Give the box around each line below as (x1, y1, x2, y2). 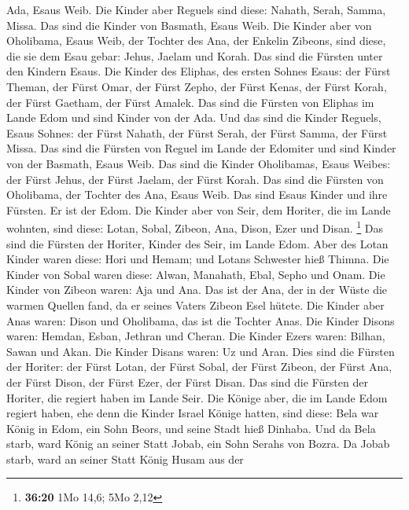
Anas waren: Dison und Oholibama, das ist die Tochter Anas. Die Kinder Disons (6, 312, 395, 328)
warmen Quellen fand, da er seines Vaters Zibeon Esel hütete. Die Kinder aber (6, 296, 385, 313)
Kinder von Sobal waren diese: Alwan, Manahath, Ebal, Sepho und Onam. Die (6, 266, 385, 282)
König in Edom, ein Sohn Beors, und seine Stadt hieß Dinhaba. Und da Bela (6, 420, 376, 436)
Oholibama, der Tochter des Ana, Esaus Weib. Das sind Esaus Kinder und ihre (6, 186, 388, 203)
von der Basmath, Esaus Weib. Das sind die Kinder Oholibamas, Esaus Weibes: (6, 155, 391, 171)
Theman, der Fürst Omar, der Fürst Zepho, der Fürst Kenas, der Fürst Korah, (6, 78, 387, 94)
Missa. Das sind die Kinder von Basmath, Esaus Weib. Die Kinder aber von (6, 17, 372, 33)
